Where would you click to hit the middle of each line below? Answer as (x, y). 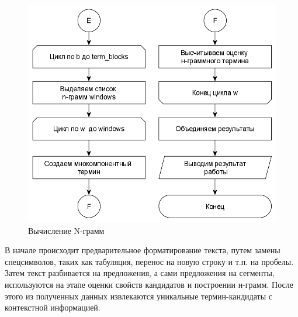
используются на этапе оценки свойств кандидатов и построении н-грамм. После (149, 285)
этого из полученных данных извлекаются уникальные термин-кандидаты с (138, 296)
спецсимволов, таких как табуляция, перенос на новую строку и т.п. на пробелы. (149, 261)
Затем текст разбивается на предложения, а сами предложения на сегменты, (140, 273)
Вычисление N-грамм (66, 230)
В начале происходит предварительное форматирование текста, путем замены (143, 250)
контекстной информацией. (53, 307)
